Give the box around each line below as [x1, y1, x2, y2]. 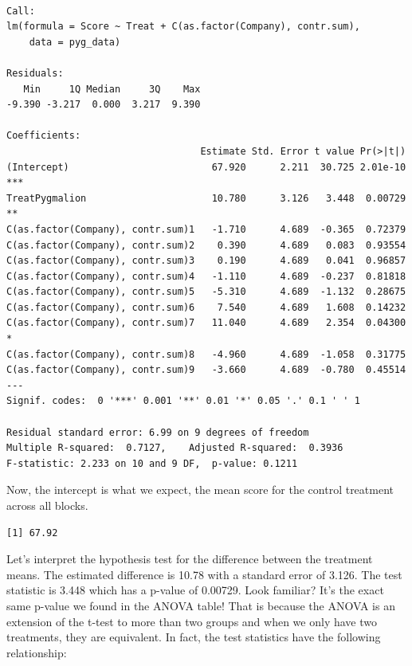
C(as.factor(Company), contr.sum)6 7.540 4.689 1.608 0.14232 [6, 301, 406, 313]
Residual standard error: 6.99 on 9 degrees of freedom [6, 426, 309, 438]
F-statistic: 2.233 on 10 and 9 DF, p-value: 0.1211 [6, 457, 298, 469]
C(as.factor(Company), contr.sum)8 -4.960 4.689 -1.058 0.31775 [6, 348, 406, 360]
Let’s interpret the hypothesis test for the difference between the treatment [6, 550, 373, 567]
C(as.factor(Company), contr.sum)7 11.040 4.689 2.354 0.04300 [6, 317, 406, 329]
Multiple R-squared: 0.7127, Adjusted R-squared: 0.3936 [6, 442, 343, 454]
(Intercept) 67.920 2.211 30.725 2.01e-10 [6, 161, 406, 173]
